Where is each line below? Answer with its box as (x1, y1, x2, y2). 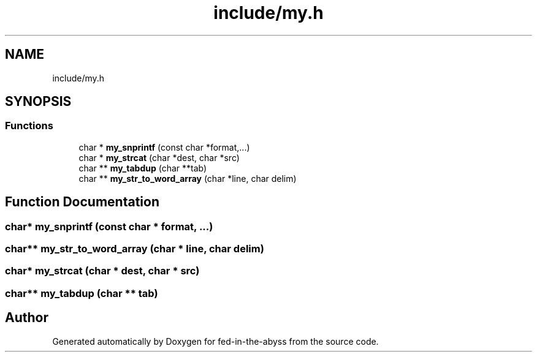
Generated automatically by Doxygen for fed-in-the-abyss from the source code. (52, 336, 379, 347)
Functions (5, 119, 53, 132)
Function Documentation (5, 194, 159, 210)
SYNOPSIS (5, 94, 72, 110)
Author (5, 310, 48, 326)
